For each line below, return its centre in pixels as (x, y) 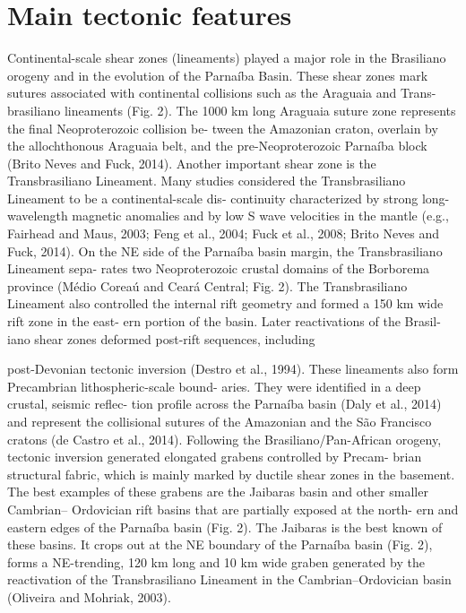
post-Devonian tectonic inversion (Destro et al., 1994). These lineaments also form (233, 369)
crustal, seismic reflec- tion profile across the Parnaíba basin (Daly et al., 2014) (224, 404)
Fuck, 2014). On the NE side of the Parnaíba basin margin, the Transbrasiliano (225, 250)
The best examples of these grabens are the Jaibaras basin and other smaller (218, 492)
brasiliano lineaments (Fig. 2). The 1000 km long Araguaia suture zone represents (232, 110)
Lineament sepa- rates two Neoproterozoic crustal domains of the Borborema (219, 268)
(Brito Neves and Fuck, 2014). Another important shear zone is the (192, 163)
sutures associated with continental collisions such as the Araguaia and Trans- (222, 93)
